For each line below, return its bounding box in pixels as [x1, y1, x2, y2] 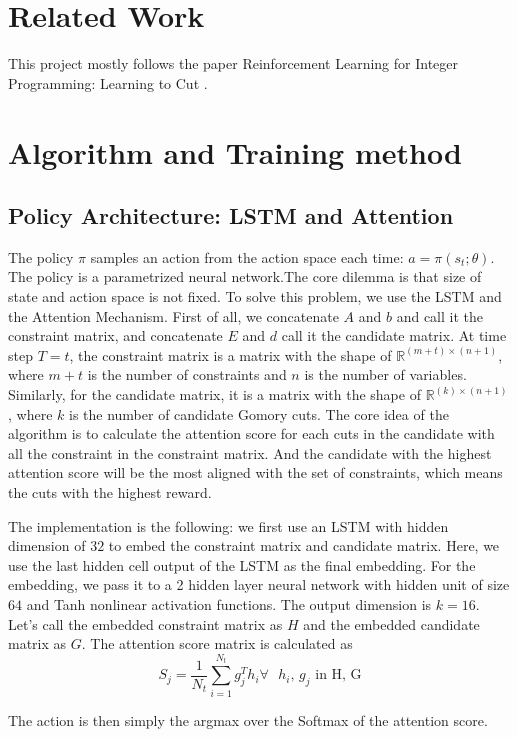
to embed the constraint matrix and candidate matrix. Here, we [108, 535, 500, 556]
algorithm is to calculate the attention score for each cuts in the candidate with [8, 423, 495, 444]
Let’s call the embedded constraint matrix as [8, 613, 283, 634]
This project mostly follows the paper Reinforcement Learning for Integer [8, 53, 459, 74]
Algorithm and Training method [8, 131, 462, 172]
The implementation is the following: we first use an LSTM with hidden [8, 515, 449, 536]
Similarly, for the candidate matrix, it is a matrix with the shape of [8, 384, 421, 405]
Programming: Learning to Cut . [8, 72, 208, 93]
